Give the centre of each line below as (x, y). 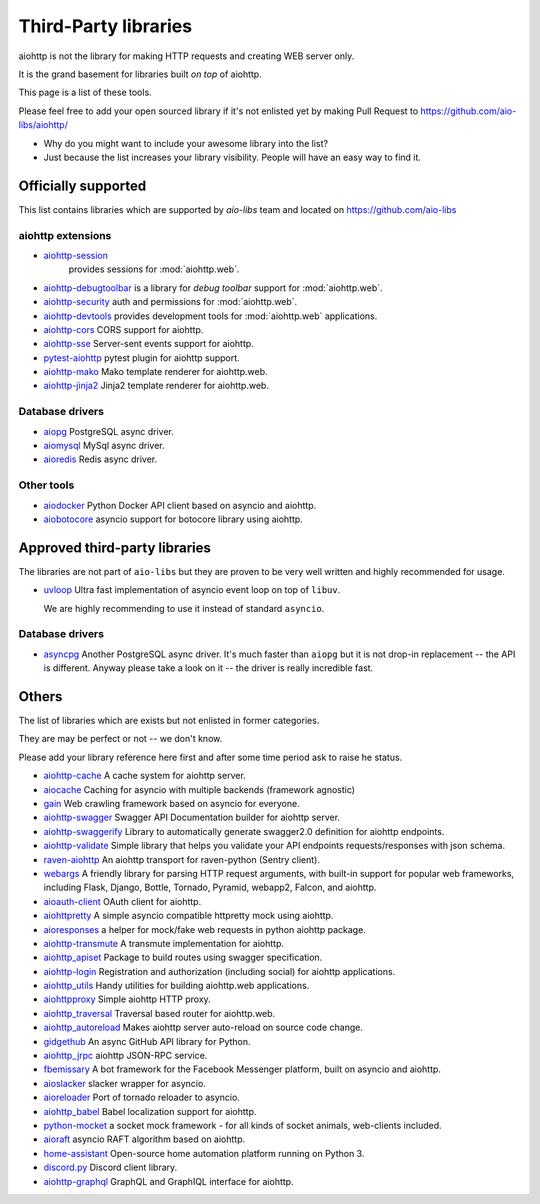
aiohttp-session (76, 255)
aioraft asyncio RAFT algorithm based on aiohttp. (144, 1139)
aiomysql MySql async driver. (104, 445)
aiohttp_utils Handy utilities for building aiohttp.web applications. (176, 986)
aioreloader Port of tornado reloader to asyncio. (141, 1097)
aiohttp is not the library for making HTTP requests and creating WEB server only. (186, 56)
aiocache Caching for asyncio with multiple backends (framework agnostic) (199, 789)
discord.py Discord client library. (110, 1167)
